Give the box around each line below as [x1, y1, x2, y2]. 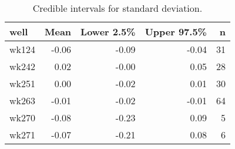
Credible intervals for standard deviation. [32, 1, 203, 15]
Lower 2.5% [80, 25, 136, 38]
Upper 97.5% [145, 25, 207, 38]
